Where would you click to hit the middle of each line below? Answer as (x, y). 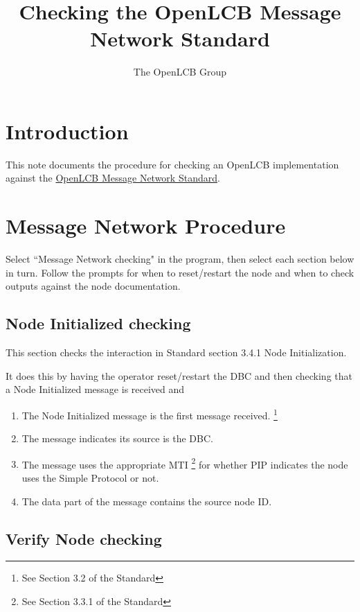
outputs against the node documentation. (93, 286)
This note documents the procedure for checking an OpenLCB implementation (172, 164)
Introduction (67, 131)
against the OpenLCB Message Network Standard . (113, 178)
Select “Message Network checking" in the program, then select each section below (180, 259)
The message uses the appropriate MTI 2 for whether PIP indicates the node (185, 463)
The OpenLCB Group (180, 72)
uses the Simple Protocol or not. (90, 478)
